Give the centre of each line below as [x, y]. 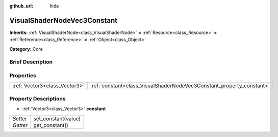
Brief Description [31, 62]
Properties [23, 76]
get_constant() [51, 125]
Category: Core [26, 49]
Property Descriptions [37, 98]
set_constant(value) [57, 118]
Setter [20, 118]
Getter [20, 125]
